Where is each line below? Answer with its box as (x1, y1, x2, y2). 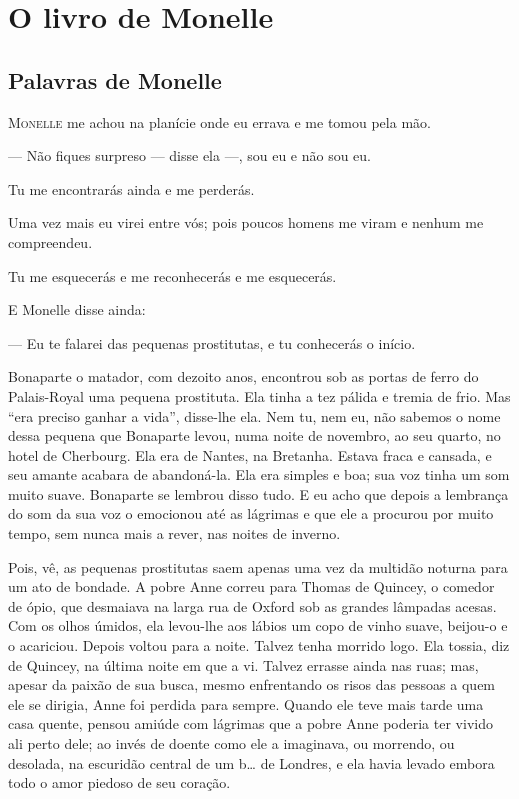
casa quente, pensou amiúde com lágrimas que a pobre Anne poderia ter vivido (8, 713, 493, 734)
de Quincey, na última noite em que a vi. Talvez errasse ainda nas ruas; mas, (8, 654, 479, 675)
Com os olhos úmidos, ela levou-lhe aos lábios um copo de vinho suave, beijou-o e (8, 615, 508, 636)
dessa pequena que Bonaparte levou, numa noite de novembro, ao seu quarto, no (8, 425, 501, 446)
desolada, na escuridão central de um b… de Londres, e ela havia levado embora (8, 752, 495, 773)
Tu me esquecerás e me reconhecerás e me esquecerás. (8, 265, 337, 286)
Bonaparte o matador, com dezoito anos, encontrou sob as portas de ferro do (8, 366, 479, 387)
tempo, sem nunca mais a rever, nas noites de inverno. (8, 523, 341, 544)
